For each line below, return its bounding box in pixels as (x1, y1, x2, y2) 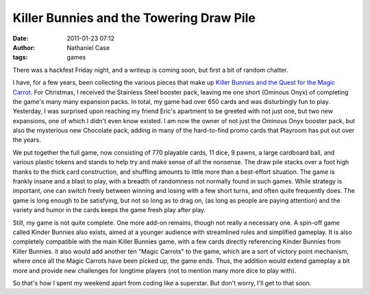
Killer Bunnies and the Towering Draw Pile (12, 10, 256, 25)
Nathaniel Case (66, 43, 110, 51)
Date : (12, 34, 29, 42)
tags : (12, 53, 28, 62)
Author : (12, 43, 36, 51)
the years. (12, 136, 41, 144)
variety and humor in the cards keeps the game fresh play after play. (12, 206, 206, 214)
